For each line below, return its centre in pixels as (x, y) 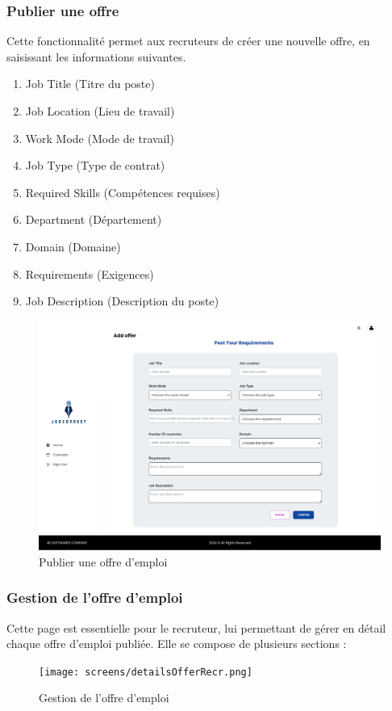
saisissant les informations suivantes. (96, 56)
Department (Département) (94, 219)
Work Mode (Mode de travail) (100, 138)
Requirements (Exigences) (90, 273)
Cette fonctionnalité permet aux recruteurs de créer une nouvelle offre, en (188, 41)
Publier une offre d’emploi (103, 561)
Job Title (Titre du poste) (90, 84)
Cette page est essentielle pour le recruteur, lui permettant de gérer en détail (196, 627)
